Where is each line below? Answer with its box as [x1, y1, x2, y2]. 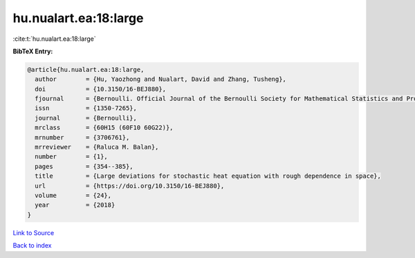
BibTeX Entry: [12, 47, 53, 55]
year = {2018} [35, 201, 116, 209]
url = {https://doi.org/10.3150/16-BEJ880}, [35, 182, 225, 190]
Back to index [12, 241, 52, 250]
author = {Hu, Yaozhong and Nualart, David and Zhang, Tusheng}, [35, 75, 287, 83]
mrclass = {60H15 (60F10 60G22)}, [35, 124, 174, 131]
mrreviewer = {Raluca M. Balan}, [35, 143, 159, 151]
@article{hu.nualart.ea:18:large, [27, 66, 145, 73]
